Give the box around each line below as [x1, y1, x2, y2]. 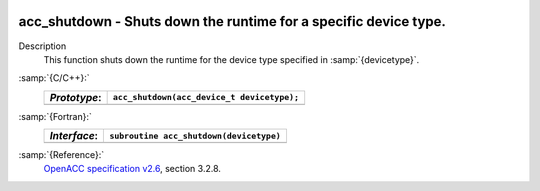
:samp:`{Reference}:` [18, 149, 105, 161]
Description [18, 40, 67, 52]
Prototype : [49, 90, 102, 104]
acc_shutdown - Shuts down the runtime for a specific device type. [18, 13, 447, 30]
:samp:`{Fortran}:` [18, 110, 92, 122]
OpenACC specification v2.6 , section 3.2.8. [43, 163, 222, 175]
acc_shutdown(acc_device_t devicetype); [112, 92, 300, 103]
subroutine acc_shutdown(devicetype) [109, 130, 282, 141]
